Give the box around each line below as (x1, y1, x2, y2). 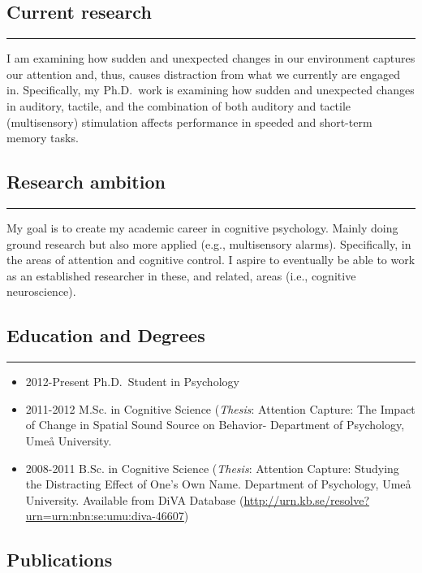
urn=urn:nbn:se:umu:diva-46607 (25, 507, 184, 524)
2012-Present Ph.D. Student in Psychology (25, 373, 239, 390)
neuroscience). (6, 283, 76, 300)
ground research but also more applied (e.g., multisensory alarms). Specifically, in (6, 235, 411, 252)
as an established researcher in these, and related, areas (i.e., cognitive (6, 267, 356, 284)
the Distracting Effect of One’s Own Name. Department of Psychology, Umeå (25, 475, 411, 493)
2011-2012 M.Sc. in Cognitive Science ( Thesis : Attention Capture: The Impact (25, 400, 416, 417)
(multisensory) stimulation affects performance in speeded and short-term (6, 113, 372, 130)
